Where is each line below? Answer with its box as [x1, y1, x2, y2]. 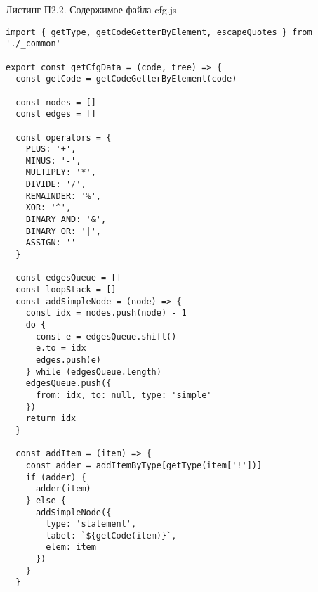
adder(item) [35, 484, 91, 494]
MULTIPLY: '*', [25, 167, 96, 178]
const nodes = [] [15, 97, 96, 108]
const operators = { [15, 132, 112, 143]
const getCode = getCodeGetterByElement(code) [15, 74, 237, 84]
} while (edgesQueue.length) [25, 366, 161, 377]
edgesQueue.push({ [25, 378, 112, 389]
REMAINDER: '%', [25, 191, 102, 201]
